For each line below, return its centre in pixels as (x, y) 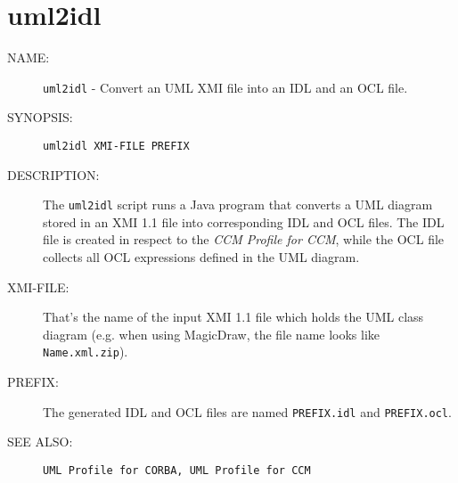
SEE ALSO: (40, 442)
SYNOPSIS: (40, 117)
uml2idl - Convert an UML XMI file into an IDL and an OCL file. (225, 87)
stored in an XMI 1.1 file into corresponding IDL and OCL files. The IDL (244, 221)
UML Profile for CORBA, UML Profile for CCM (177, 470)
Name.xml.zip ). (86, 352)
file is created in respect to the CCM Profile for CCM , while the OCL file (244, 239)
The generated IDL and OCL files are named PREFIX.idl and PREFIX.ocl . (247, 411)
